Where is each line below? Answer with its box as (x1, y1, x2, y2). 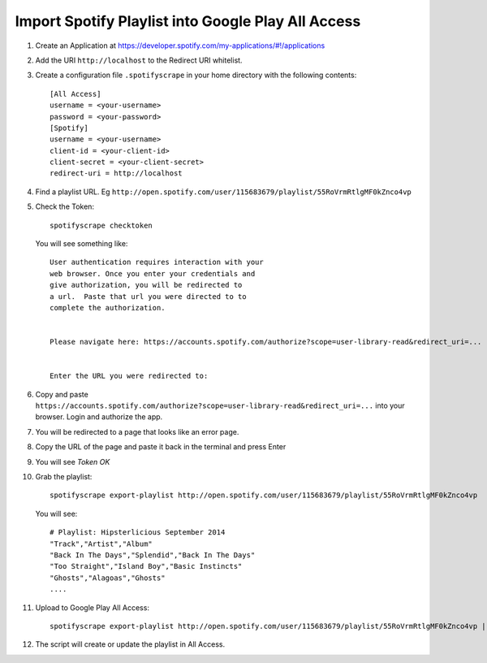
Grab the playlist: (35, 472, 93, 482)
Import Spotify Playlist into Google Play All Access (15, 12, 361, 30)
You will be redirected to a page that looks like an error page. (35, 427, 239, 436)
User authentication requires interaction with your (50, 258, 264, 267)
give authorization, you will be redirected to (50, 280, 243, 290)
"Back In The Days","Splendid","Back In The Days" (50, 551, 256, 560)
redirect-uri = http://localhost (50, 169, 183, 178)
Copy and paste (35, 389, 88, 399)
